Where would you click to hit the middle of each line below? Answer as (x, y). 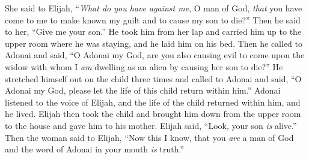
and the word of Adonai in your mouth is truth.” (94, 149)
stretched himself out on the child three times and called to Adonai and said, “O (153, 78)
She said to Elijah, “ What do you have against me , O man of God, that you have (154, 8)
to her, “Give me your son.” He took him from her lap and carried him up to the (153, 31)
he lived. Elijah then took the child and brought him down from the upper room (153, 114)
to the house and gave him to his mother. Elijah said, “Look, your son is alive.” (151, 125)
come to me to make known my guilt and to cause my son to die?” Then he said (153, 19)
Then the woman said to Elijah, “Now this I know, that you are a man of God (149, 137)
